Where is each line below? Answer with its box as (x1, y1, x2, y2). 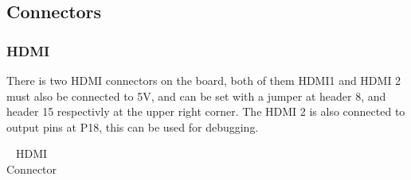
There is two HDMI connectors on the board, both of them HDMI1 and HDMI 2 (6, 72, 401, 88)
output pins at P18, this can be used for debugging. (6, 118, 259, 135)
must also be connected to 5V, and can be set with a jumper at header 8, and (6, 87, 386, 104)
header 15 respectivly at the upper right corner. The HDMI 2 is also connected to (6, 103, 405, 120)
